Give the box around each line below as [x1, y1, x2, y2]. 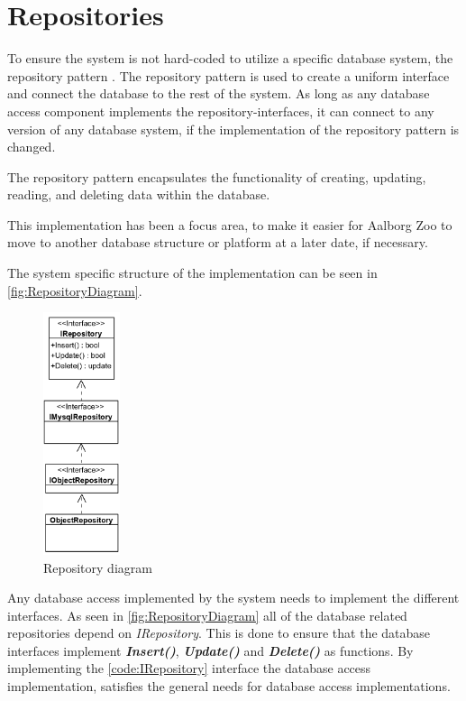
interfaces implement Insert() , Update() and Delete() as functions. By [7, 641, 414, 659]
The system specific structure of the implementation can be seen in [7, 263, 378, 282]
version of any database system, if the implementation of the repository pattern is [7, 119, 460, 138]
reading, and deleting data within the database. [7, 185, 270, 204]
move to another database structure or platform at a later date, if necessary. [7, 233, 428, 252]
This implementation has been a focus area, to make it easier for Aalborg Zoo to [7, 215, 452, 234]
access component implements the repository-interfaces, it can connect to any [7, 101, 434, 120]
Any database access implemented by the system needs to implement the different [7, 588, 460, 607]
